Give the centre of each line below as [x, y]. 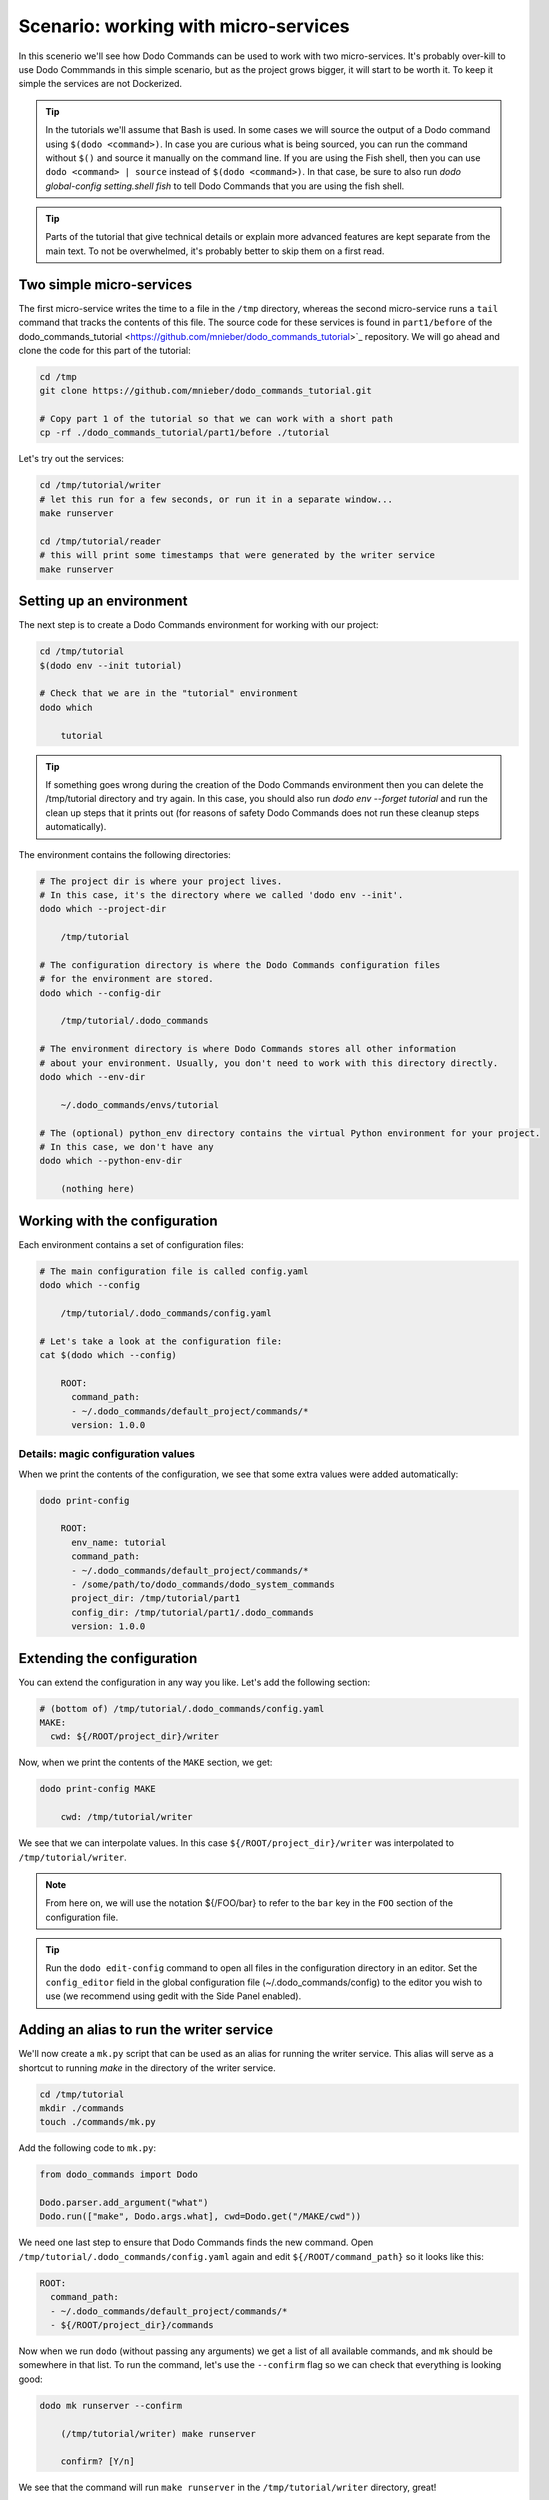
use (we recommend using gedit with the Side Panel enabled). [173, 1996]
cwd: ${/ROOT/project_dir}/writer [135, 1736]
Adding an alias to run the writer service [146, 2030]
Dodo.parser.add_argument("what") [124, 2203]
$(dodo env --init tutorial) [111, 665]
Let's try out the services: [71, 459]
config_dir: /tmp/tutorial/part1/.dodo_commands [192, 1612]
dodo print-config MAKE [98, 1789]
